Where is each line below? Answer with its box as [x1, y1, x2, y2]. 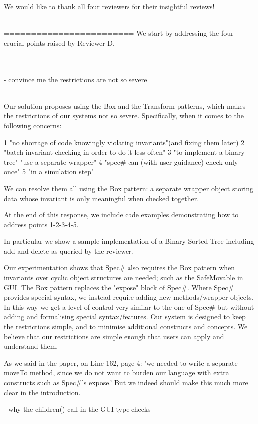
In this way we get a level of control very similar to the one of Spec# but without [4, 301, 254, 312]
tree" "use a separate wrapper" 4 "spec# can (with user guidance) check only [4, 156, 238, 167]
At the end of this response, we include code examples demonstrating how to [4, 210, 239, 220]
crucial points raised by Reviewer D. [4, 37, 115, 48]
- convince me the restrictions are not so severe [4, 74, 147, 84]
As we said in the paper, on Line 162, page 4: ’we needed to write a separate [4, 357, 238, 368]
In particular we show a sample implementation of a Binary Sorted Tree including [4, 236, 254, 246]
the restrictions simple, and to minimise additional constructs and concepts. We [4, 321, 248, 332]
